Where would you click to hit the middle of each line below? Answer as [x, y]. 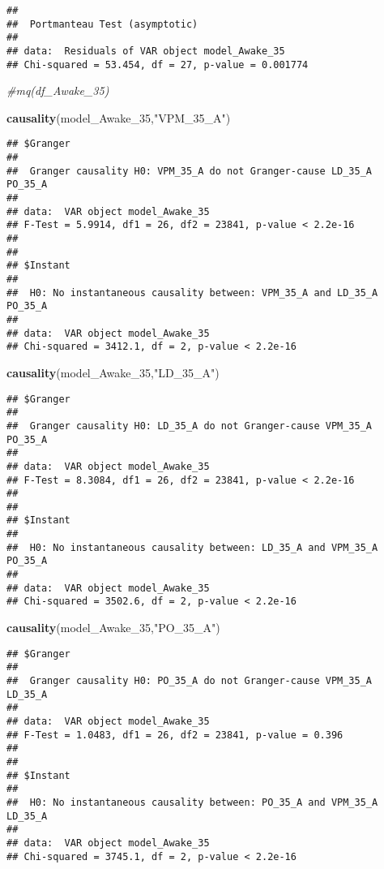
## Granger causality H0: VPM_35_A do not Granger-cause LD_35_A [190, 171]
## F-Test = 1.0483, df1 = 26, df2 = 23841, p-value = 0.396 [175, 735]
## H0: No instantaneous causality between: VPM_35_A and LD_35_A [192, 293]
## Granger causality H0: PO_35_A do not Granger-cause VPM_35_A [190, 680]
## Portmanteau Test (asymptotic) [102, 24]
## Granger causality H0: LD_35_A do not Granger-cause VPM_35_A [190, 426]
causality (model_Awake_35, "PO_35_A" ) [113, 628]
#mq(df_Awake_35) [58, 90]
